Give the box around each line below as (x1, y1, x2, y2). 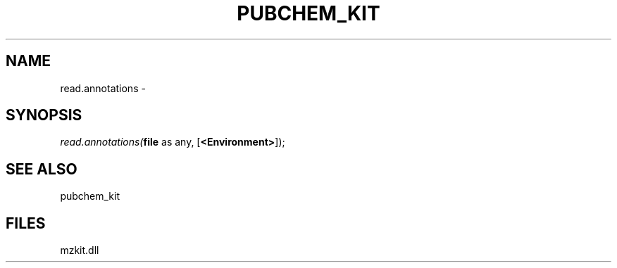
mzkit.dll (60, 244, 99, 257)
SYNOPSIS (6, 106, 82, 125)
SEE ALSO (6, 160, 77, 178)
